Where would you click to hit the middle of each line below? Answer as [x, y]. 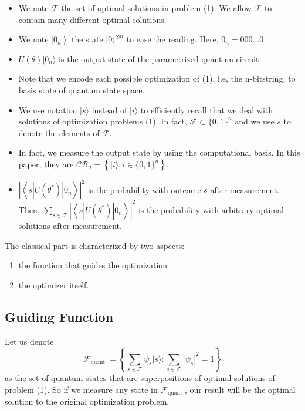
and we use [255, 121]
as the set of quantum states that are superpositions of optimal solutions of [140, 378]
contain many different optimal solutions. [92, 19]
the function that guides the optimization [93, 265]
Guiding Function [59, 316]
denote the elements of [59, 132]
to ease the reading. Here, [172, 39]
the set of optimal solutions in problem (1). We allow [156, 8]
